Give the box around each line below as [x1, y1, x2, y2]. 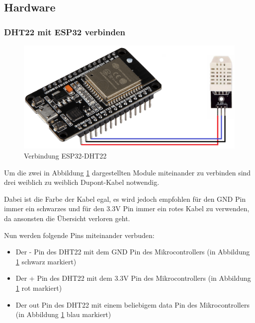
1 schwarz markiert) [15, 256, 77, 266]
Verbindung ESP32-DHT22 [24, 151, 107, 161]
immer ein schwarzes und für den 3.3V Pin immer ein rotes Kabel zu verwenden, [4, 203, 250, 214]
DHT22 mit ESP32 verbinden [4, 25, 125, 38]
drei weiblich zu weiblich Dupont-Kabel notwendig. [4, 177, 160, 187]
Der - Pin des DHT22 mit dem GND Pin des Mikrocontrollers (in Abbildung [15, 246, 250, 257]
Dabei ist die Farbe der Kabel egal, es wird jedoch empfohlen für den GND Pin [4, 193, 246, 204]
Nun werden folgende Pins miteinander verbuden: [4, 230, 155, 240]
